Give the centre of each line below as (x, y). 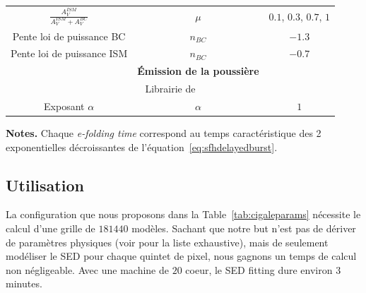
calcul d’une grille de (51, 228)
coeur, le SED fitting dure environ (259, 269)
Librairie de (170, 89)
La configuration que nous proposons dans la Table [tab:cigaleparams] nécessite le (183, 214)
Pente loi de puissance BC (69, 36)
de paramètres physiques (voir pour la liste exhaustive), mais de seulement (167, 242)
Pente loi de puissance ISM (69, 53)
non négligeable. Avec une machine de (87, 269)
